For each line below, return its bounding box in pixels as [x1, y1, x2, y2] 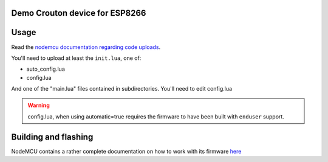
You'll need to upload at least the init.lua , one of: [11, 54, 142, 62]
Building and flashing [11, 132, 94, 142]
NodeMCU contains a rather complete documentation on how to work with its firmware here [11, 147, 242, 155]
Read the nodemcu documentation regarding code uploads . [11, 43, 161, 51]
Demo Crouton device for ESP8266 [11, 8, 146, 18]
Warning [27, 102, 50, 109]
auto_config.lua [26, 65, 65, 73]
